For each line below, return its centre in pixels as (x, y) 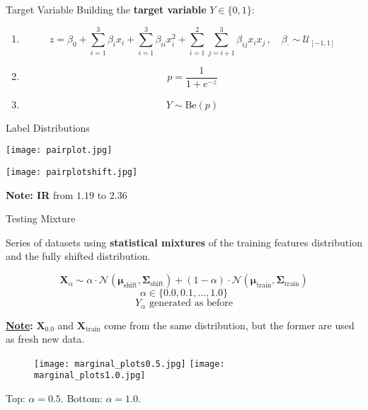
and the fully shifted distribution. (78, 256)
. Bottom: (81, 398)
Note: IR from (40, 194)
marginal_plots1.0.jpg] (90, 376)
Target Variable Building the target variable (106, 9)
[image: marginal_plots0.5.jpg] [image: (130, 364)
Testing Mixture (41, 218)
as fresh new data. (45, 339)
